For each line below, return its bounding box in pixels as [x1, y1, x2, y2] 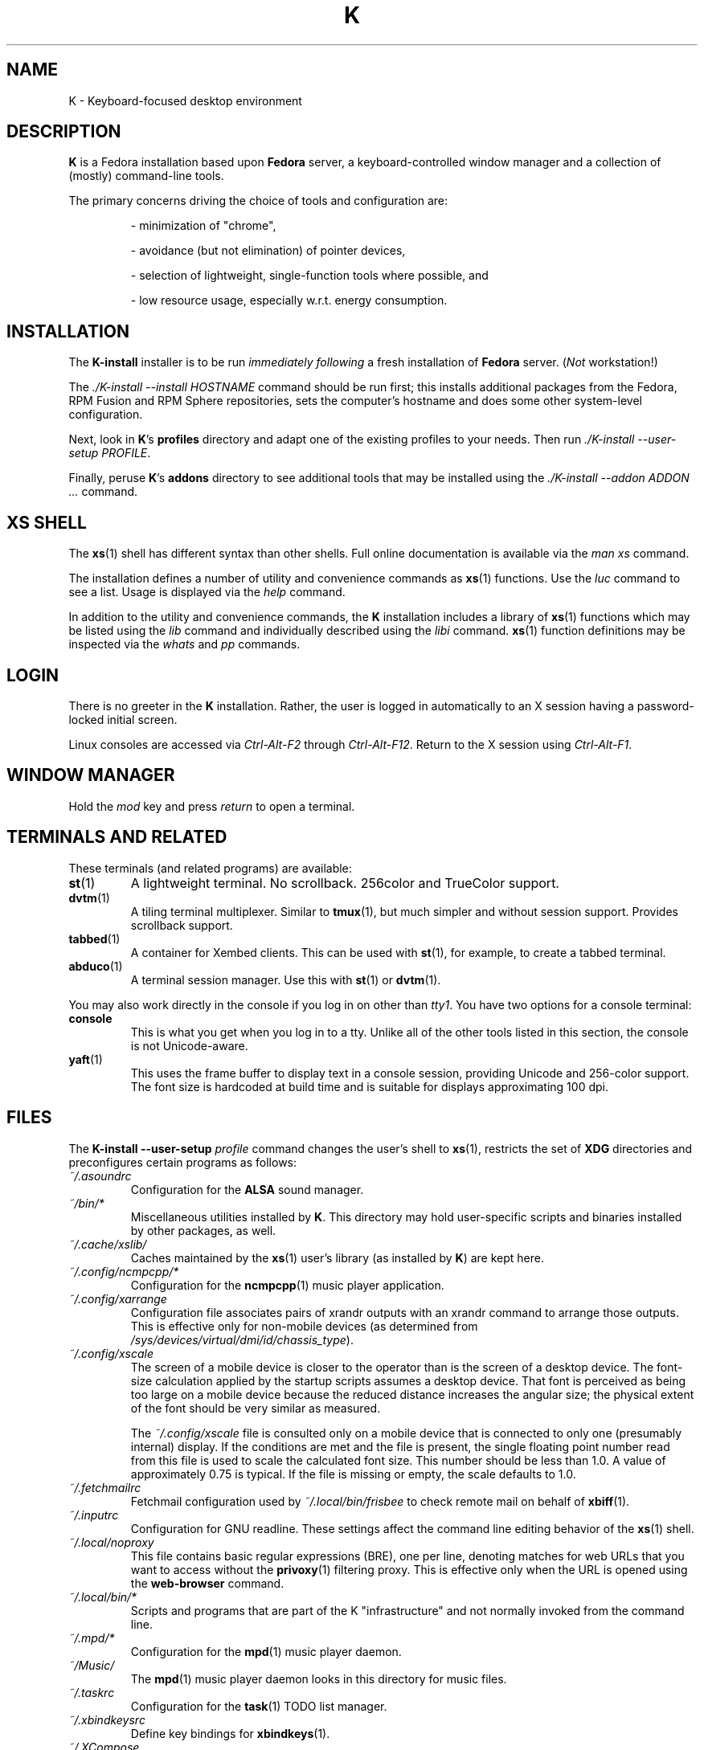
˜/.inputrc [68, 1507, 119, 1522]
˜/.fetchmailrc [68, 1480, 141, 1494]
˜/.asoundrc [68, 1168, 132, 1183]
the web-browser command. [130, 1576, 284, 1590]
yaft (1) [68, 1052, 103, 1066]
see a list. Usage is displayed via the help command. [68, 585, 346, 599]
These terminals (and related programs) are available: [68, 861, 352, 875]
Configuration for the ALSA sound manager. [130, 1182, 364, 1196]
